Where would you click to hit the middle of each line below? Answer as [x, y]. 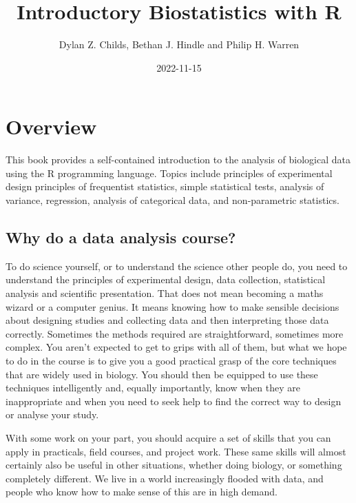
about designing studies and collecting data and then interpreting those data [167, 320]
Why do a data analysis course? [121, 237]
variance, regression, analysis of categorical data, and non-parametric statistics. [172, 200]
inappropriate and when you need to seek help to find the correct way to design [174, 401]
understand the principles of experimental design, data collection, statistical [166, 279]
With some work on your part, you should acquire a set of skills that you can [168, 437]
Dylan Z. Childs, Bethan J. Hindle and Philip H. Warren [179, 44]
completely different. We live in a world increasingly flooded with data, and [165, 478]
